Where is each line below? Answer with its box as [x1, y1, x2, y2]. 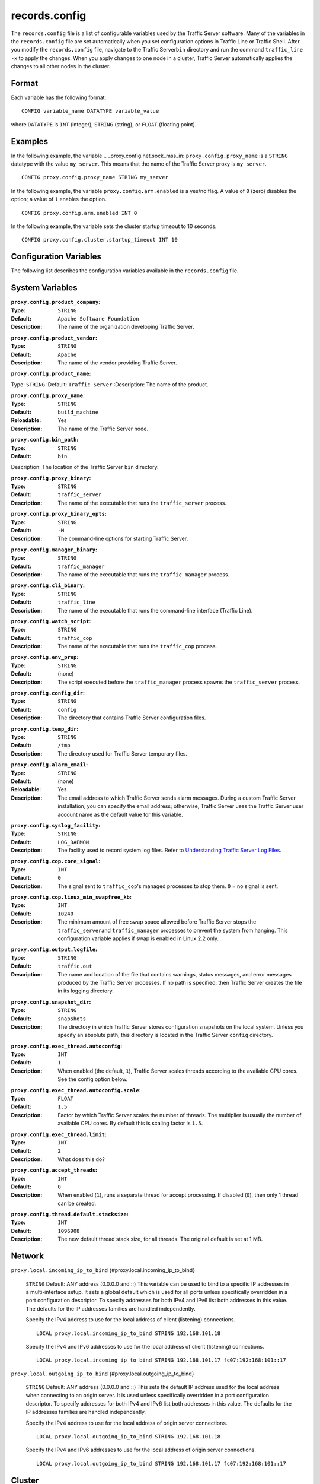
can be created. [57, 1200, 97, 1207]
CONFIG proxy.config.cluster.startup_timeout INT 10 [21, 236, 178, 243]
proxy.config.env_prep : [11, 654, 79, 661]
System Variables [11, 283, 78, 293]
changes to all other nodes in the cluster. [11, 63, 111, 70]
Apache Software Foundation [57, 315, 139, 322]
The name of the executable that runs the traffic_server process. [57, 499, 226, 506]
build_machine [57, 408, 99, 416]
